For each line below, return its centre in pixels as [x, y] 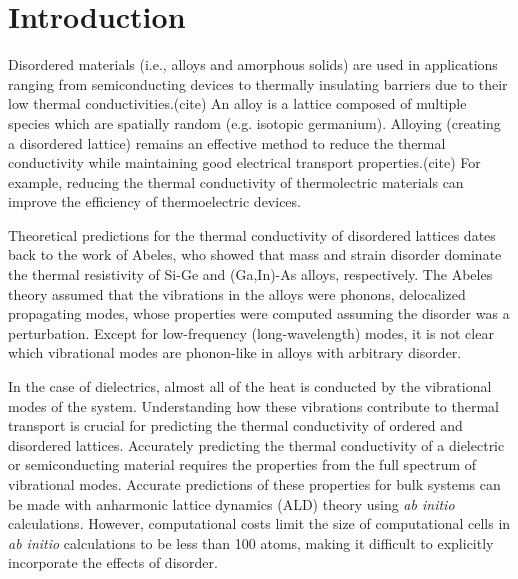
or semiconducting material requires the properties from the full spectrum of [242, 464]
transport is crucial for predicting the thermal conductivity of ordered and [235, 425]
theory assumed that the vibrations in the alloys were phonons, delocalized [237, 293]
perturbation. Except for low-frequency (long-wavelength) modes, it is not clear [251, 332]
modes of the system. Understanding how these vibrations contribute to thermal [254, 405]
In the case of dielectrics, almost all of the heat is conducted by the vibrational [250, 386]
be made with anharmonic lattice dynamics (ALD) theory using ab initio [231, 503]
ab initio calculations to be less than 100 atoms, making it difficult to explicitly [251, 542]
